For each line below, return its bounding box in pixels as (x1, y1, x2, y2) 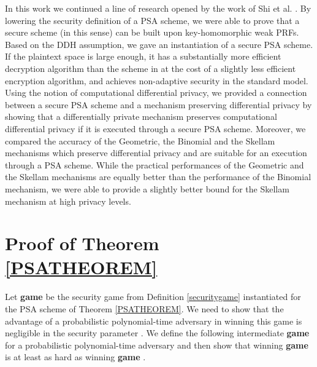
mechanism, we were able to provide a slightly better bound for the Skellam (5, 182, 289, 195)
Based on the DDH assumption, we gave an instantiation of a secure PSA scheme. (5, 37, 313, 50)
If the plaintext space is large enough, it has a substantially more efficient (5, 50, 281, 63)
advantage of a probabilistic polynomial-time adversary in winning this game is (5, 314, 302, 327)
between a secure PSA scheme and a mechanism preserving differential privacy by (5, 98, 312, 111)
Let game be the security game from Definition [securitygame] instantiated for (5, 290, 301, 303)
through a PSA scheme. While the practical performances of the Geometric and (5, 158, 304, 171)
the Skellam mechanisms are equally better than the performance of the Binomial (5, 170, 311, 183)
